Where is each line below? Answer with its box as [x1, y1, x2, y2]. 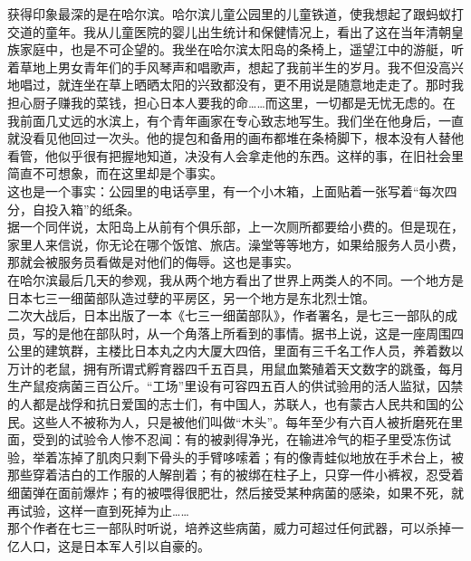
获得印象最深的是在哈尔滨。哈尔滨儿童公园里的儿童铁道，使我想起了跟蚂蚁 [7, 5, 451, 23]
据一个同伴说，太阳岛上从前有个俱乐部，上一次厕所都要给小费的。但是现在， [7, 217, 464, 236]
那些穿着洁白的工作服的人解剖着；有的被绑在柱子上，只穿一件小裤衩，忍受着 [7, 465, 464, 484]
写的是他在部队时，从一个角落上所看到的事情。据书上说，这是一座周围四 [32, 323, 464, 342]
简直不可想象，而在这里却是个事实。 [7, 164, 223, 183]
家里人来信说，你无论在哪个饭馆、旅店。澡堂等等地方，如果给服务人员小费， [7, 234, 464, 253]
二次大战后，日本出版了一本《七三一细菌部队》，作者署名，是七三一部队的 [7, 306, 445, 325]
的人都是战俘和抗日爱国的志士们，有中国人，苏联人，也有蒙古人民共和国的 [7, 395, 451, 414]
